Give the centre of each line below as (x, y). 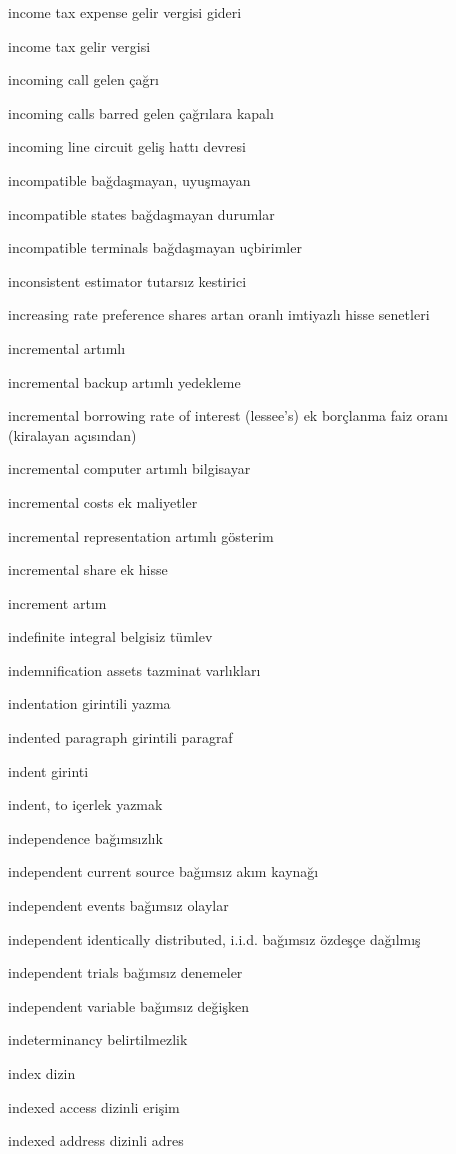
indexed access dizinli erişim (94, 1106)
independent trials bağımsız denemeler (125, 972)
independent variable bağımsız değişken (128, 1005)
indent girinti (48, 770)
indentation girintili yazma (89, 703)
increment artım (57, 602)
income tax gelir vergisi (79, 45)
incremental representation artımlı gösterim (141, 535)
